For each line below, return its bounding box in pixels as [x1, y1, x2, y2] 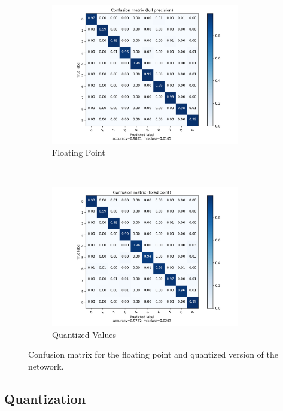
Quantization [4, 389, 86, 407]
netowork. [28, 359, 64, 372]
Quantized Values [52, 328, 117, 340]
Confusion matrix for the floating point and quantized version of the [28, 348, 278, 361]
